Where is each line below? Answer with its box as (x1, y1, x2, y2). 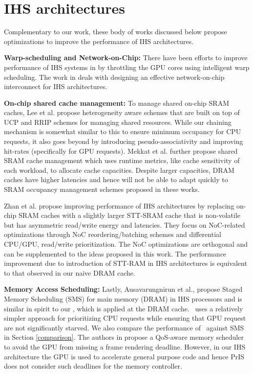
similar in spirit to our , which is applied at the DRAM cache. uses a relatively (4, 303, 243, 313)
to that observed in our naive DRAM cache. (4, 267, 135, 278)
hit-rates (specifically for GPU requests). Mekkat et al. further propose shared (4, 145, 238, 156)
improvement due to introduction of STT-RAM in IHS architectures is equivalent (4, 258, 247, 268)
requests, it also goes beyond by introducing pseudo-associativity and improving (4, 136, 243, 146)
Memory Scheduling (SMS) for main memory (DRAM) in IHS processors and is (4, 293, 242, 304)
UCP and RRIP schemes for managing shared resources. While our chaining (4, 117, 232, 127)
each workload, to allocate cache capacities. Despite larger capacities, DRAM (4, 164, 234, 175)
